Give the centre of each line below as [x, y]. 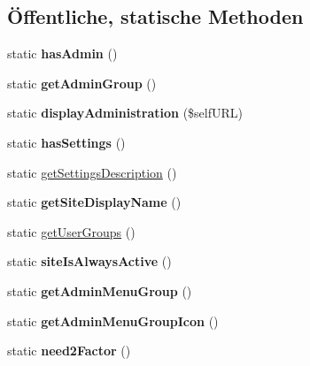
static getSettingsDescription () [92, 172]
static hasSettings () [66, 142]
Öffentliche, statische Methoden [155, 16]
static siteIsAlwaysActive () [89, 261]
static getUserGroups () [71, 231]
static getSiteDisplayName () [94, 202]
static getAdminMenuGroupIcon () [113, 320]
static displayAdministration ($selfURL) [125, 113]
